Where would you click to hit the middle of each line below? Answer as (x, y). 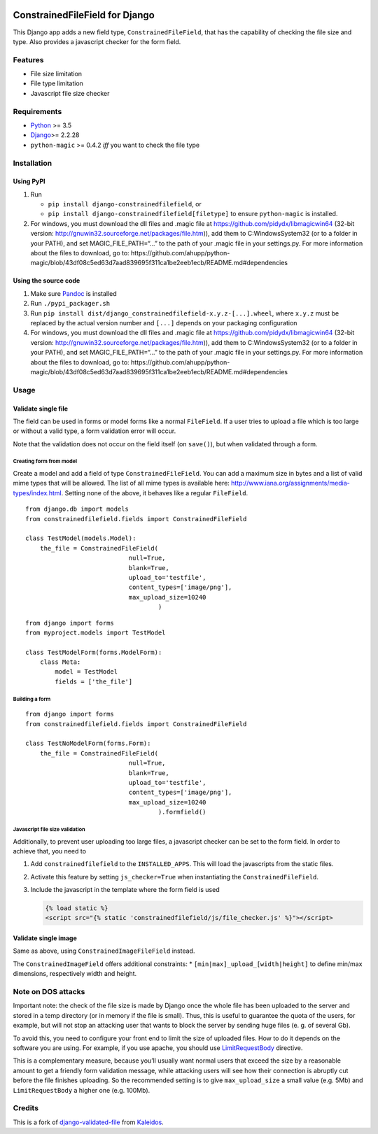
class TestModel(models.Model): (81, 538)
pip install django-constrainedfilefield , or (125, 204)
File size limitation (56, 74)
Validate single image (45, 938)
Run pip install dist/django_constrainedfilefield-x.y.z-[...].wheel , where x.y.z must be (185, 313)
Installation (33, 163)
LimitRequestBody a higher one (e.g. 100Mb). (82, 1090)
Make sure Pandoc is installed (73, 293)
